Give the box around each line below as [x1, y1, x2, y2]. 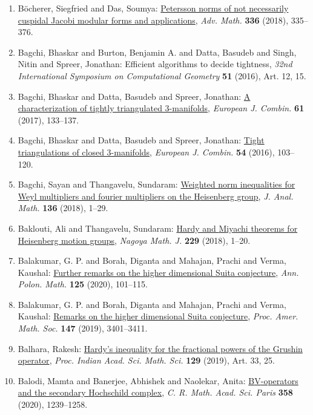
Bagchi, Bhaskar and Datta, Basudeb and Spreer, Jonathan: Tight [18, 134, 265, 146]
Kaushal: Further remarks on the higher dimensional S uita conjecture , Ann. [18, 266, 299, 278]
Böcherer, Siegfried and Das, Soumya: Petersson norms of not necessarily [18, 2, 289, 14]
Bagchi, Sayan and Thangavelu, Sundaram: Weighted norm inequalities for [18, 178, 295, 191]
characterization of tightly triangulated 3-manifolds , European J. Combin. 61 [18, 102, 305, 114]
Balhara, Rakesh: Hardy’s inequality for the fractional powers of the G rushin [18, 342, 303, 355]
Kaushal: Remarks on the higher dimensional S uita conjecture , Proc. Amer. [18, 310, 298, 322]
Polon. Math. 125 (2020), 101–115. [18, 278, 148, 290]
